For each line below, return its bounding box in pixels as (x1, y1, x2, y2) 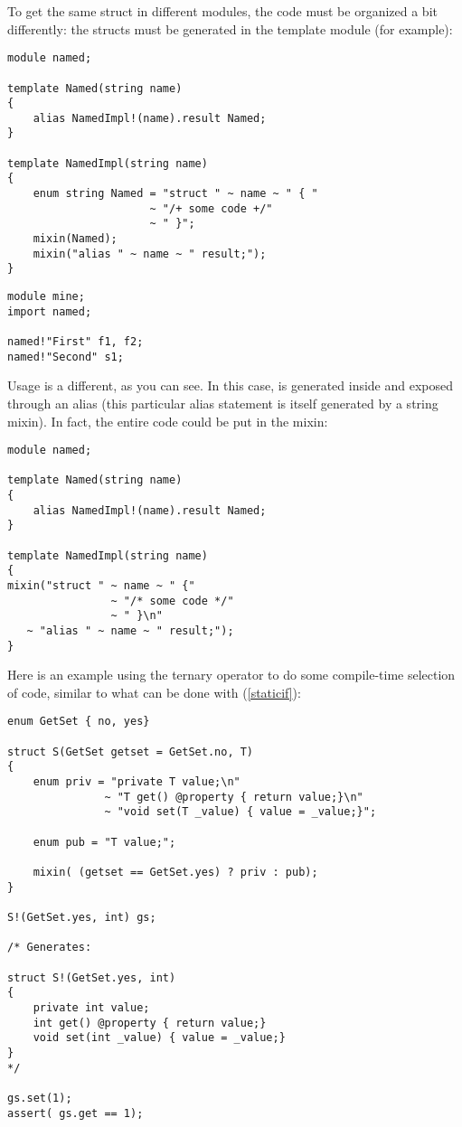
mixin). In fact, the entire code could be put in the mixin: (7, 411, 328, 430)
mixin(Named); (33, 232, 118, 246)
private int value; (33, 1000, 150, 1014)
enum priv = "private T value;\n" (33, 775, 240, 789)
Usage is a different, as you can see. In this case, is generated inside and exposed (7, 376, 454, 395)
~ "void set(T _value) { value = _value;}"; (104, 805, 377, 819)
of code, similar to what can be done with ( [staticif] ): (7, 682, 301, 701)
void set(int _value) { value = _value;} (33, 1031, 286, 1045)
